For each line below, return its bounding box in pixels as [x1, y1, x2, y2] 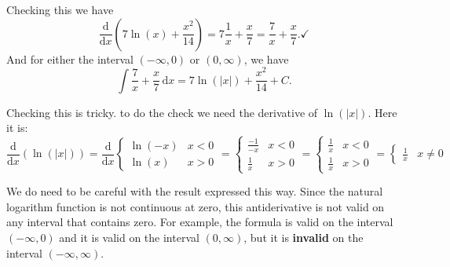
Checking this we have [6, 2, 114, 17]
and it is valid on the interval [59, 229, 199, 245]
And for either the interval [6, 50, 134, 67]
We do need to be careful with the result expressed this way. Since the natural [6, 183, 383, 199]
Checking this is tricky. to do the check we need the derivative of [6, 104, 318, 120]
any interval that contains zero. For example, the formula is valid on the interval [6, 214, 393, 230]
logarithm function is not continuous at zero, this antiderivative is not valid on [6, 198, 385, 214]
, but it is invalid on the [243, 229, 364, 245]
